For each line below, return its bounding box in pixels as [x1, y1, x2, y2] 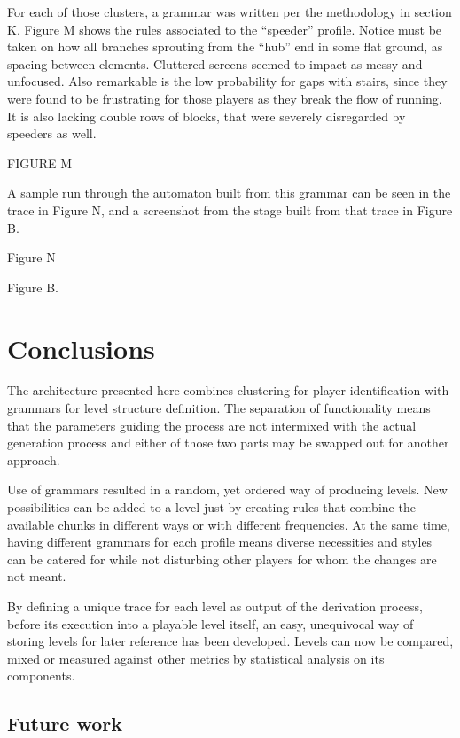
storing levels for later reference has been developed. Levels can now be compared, [7, 632, 454, 650]
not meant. [7, 567, 66, 586]
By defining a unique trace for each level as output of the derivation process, [7, 596, 423, 615]
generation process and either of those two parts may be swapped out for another [7, 433, 449, 452]
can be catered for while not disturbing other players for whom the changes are [7, 549, 437, 568]
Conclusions [7, 330, 155, 366]
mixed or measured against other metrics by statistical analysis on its [7, 649, 385, 667]
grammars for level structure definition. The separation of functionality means [7, 399, 431, 417]
